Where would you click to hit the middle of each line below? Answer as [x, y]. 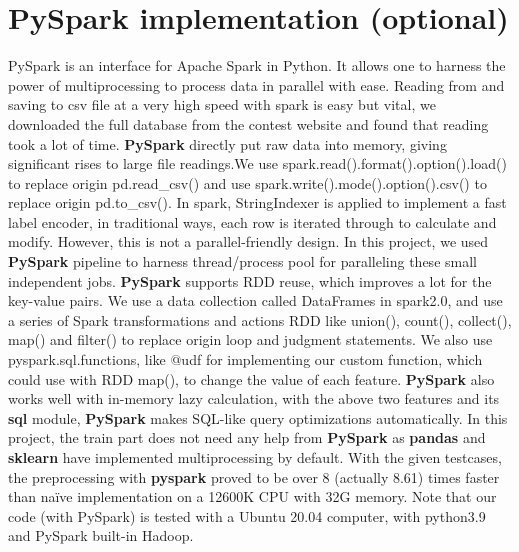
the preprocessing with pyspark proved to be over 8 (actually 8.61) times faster [254, 476]
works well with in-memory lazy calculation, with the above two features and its [254, 398]
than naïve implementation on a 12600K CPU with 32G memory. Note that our [252, 496]
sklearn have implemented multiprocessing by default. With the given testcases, [255, 457]
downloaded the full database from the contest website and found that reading [248, 123]
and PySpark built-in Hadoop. [101, 535]
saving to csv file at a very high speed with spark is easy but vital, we [222, 104]
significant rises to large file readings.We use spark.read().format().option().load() [257, 163]
